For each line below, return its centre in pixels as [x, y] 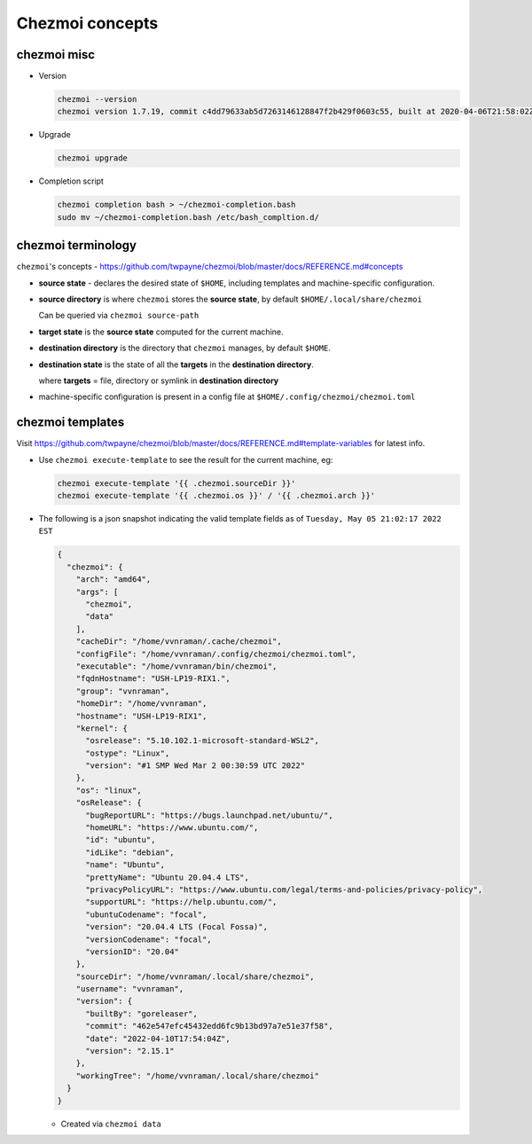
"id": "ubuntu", [121, 840]
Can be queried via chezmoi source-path [119, 316]
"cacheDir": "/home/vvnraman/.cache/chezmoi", [179, 642]
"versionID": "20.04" [132, 952]
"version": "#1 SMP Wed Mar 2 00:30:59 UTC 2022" [196, 766]
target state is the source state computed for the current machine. [161, 332]
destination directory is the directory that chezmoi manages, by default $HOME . [185, 348]
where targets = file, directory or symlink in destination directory [159, 380]
